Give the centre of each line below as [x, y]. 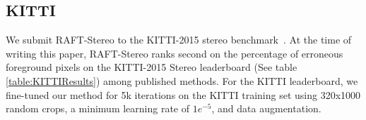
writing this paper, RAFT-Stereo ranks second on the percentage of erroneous [175, 53]
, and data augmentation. [266, 108]
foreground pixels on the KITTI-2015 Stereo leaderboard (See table [152, 67]
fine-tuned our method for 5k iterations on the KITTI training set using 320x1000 [183, 94]
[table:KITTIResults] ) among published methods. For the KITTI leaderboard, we [182, 80]
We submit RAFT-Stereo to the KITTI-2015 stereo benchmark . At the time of [179, 40]
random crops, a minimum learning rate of [98, 108]
